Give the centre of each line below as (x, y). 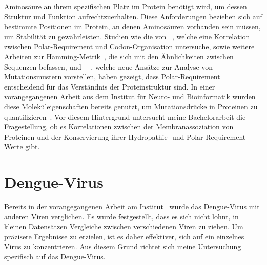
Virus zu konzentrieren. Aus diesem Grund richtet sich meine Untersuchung (123, 246)
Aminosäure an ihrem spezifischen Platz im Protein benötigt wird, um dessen (126, 6)
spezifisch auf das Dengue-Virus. (55, 256)
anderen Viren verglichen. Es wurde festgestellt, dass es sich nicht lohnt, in (121, 216)
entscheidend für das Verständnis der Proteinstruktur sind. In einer (110, 86)
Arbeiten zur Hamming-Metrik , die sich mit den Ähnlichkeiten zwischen (119, 56)
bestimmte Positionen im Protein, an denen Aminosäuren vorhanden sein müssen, (132, 26)
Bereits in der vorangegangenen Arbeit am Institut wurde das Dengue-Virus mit (132, 206)
